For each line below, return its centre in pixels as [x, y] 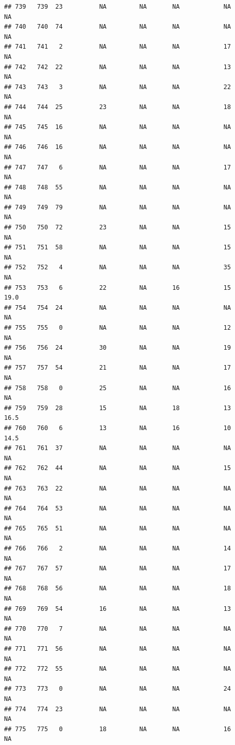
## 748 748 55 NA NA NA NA [118, 187]
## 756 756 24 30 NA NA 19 [118, 348]
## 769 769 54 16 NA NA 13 [118, 609]
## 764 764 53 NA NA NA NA [118, 508]
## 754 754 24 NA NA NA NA [118, 307]
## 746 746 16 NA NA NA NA [118, 147]
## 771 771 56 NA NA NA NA [118, 649]
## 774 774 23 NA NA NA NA [118, 709]
